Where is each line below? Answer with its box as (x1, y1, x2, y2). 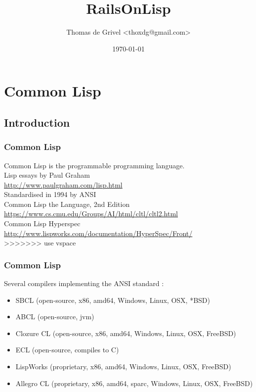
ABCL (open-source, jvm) (15, 311, 94, 322)
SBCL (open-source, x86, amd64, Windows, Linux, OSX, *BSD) (15, 294, 210, 305)
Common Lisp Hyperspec (4, 218, 81, 229)
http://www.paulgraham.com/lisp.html (4, 179, 123, 190)
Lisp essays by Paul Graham (4, 170, 90, 180)
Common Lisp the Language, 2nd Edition (4, 198, 130, 209)
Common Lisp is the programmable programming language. (4, 160, 185, 170)
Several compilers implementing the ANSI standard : (4, 278, 164, 289)
